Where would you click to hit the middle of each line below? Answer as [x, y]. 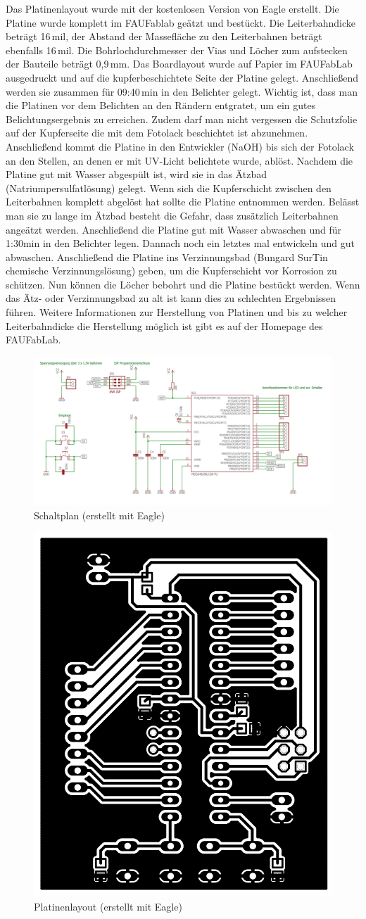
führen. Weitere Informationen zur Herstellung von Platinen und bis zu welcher [177, 312]
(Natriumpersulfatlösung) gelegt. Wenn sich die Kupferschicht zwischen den [169, 188]
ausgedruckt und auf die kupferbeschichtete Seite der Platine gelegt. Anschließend [182, 77]
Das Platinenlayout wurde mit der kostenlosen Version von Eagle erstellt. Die [172, 8]
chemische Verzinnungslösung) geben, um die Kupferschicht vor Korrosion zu [171, 271]
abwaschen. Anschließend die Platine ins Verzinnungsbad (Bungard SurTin [167, 256]
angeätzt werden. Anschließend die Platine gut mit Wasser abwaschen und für [174, 229]
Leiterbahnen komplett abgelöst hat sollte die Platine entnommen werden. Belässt [183, 202]
